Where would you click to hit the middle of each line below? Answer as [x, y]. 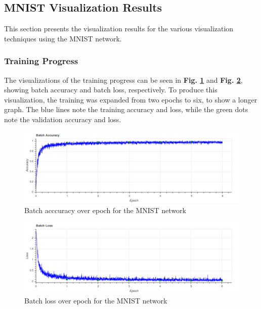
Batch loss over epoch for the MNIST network [96, 301]
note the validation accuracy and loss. [63, 119]
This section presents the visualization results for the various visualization [119, 29]
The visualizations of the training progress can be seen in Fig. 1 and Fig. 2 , [123, 80]
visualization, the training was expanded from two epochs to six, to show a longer [131, 99]
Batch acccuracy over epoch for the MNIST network [105, 210]
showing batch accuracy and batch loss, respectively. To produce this [111, 90]
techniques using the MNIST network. [63, 38]
